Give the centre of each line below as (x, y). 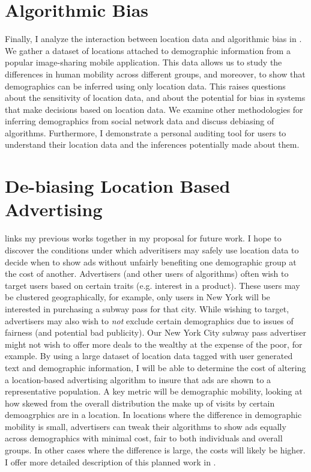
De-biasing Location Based (118, 186)
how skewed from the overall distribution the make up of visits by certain (140, 403)
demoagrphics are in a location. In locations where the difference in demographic (153, 415)
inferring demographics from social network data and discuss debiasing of (140, 121)
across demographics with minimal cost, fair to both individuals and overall (144, 438)
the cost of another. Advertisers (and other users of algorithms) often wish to (147, 274)
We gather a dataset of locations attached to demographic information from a (148, 50)
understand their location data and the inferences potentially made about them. (152, 144)
